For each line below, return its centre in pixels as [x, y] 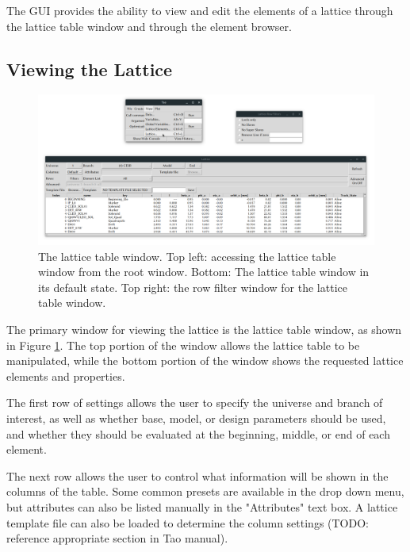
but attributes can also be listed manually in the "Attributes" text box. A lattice [202, 506]
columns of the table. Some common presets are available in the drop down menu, [205, 491]
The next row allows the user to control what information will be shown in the [197, 475]
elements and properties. [66, 376]
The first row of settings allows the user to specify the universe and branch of [195, 402]
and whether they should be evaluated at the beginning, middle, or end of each [198, 433]
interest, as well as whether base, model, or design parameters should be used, [196, 418]
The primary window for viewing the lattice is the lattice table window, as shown [204, 329]
